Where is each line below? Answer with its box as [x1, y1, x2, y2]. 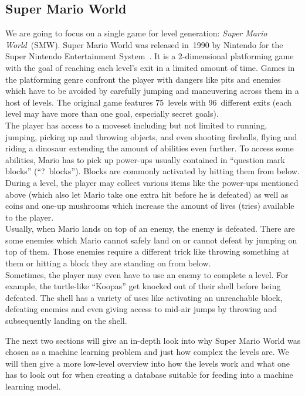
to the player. [5, 211, 54, 223]
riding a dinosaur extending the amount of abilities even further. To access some [5, 142, 294, 154]
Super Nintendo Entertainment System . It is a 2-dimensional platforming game [5, 50, 294, 62]
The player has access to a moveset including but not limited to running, [5, 119, 267, 131]
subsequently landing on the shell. [5, 314, 127, 327]
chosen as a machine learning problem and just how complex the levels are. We [5, 346, 289, 358]
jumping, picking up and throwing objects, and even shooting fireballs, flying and [5, 130, 297, 143]
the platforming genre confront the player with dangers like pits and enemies [5, 73, 281, 85]
